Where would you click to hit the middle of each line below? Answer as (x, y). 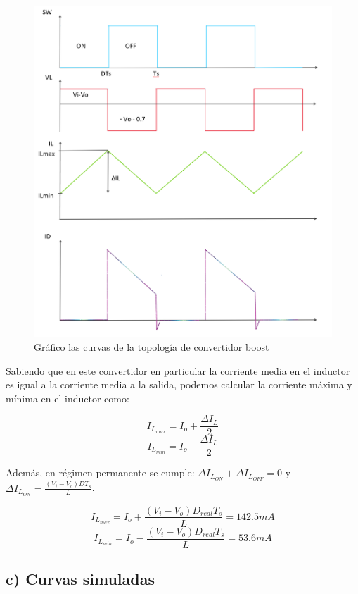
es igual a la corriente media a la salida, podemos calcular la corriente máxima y (179, 384)
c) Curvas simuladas (80, 579)
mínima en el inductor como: (68, 398)
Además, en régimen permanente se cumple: (100, 472)
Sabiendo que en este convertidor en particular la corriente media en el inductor (178, 370)
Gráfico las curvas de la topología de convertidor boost (152, 346)
